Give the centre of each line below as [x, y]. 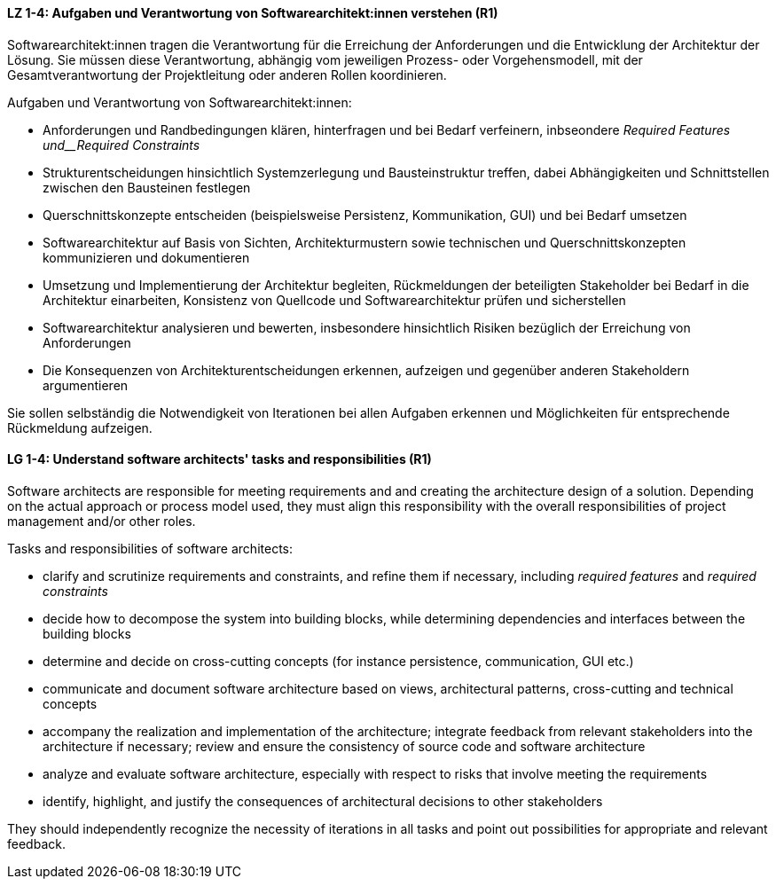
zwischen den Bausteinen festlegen [147, 187]
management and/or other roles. [102, 521]
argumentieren [86, 385]
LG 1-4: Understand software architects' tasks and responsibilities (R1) [219, 459]
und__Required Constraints [121, 145]
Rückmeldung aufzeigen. [80, 427]
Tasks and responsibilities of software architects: [150, 548]
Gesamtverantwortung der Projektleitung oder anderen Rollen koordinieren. [227, 74]
